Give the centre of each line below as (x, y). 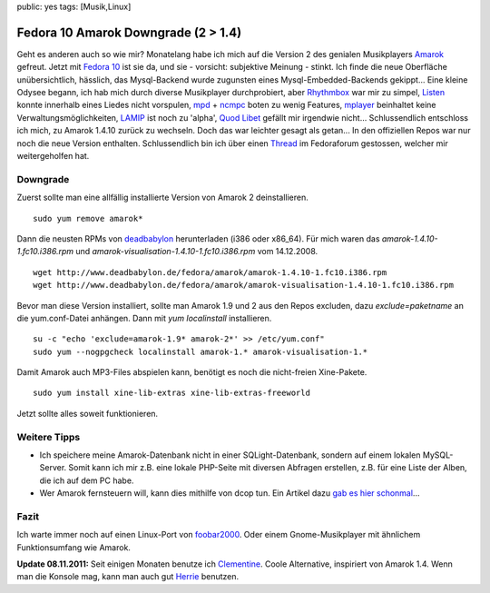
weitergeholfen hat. (53, 156)
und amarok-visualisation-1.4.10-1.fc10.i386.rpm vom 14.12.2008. (197, 252)
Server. (53, 468)
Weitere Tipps (49, 437)
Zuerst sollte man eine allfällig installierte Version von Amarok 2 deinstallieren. (162, 198)
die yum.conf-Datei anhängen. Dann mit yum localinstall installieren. (144, 318)
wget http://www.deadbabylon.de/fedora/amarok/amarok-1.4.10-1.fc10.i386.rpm (210, 272)
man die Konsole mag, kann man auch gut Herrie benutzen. (128, 577)
